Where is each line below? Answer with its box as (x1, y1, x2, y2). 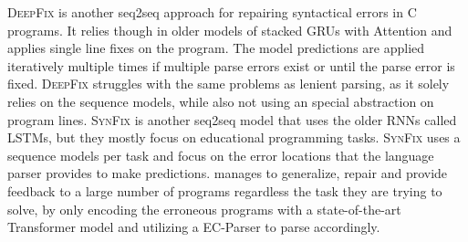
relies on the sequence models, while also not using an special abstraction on (7, 91, 434, 110)
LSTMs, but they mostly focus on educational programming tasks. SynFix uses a (7, 128, 461, 147)
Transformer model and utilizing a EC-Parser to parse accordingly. (7, 217, 380, 237)
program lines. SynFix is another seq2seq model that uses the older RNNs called (7, 110, 457, 129)
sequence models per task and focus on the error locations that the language (7, 145, 434, 164)
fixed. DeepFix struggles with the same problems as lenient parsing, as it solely (7, 74, 450, 93)
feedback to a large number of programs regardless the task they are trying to (7, 181, 442, 200)
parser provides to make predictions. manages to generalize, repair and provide (7, 163, 448, 183)
